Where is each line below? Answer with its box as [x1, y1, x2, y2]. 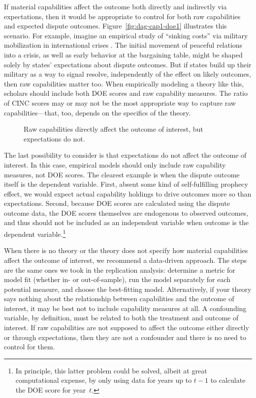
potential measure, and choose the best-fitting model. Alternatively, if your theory [4, 284, 252, 294]
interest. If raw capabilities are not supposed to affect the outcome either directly [4, 322, 249, 333]
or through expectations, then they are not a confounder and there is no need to [4, 332, 246, 342]
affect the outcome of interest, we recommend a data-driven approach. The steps [4, 255, 247, 265]
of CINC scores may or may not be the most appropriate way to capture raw [4, 97, 236, 108]
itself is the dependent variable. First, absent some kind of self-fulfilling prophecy [4, 179, 248, 189]
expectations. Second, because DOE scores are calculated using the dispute [4, 198, 230, 208]
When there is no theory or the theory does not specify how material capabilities [4, 245, 248, 256]
